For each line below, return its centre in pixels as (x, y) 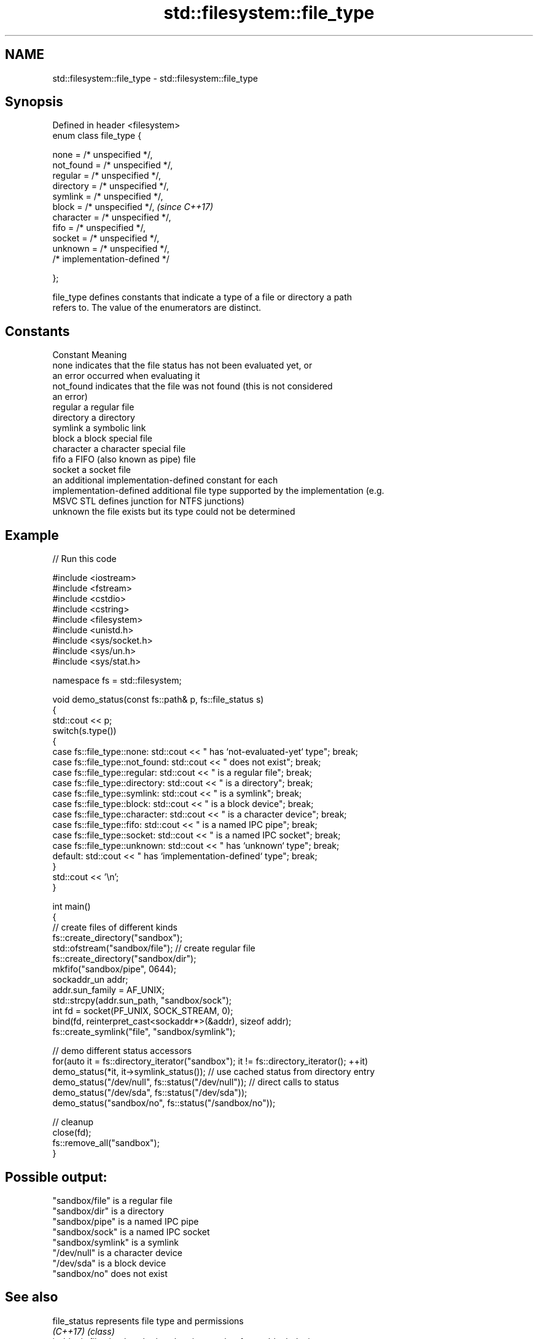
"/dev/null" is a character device (117, 1252)
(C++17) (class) (84, 1331)
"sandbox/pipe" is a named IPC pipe (126, 1221)
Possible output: (56, 1177)
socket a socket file (92, 470)
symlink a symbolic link (99, 428)
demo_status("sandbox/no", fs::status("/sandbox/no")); (164, 1103)
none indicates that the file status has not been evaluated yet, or (182, 365)
